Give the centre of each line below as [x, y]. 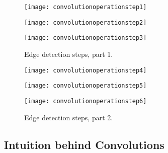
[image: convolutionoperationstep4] [86, 70]
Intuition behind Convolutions [84, 144]
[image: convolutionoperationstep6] [86, 101]
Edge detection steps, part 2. [69, 117]
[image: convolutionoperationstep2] [86, 22]
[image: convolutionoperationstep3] [86, 38]
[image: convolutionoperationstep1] [86, 7]
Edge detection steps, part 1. [69, 54]
